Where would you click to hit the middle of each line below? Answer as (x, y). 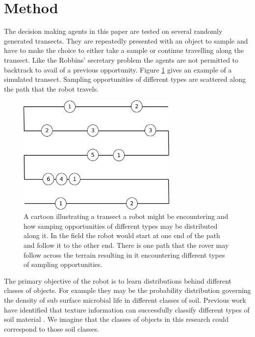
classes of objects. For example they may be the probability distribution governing (127, 290)
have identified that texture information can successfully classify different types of (127, 309)
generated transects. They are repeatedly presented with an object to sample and (126, 40)
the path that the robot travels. (51, 88)
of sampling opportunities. (63, 264)
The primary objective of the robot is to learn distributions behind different (118, 280)
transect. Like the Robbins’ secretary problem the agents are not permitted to (121, 60)
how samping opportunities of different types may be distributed (121, 226)
